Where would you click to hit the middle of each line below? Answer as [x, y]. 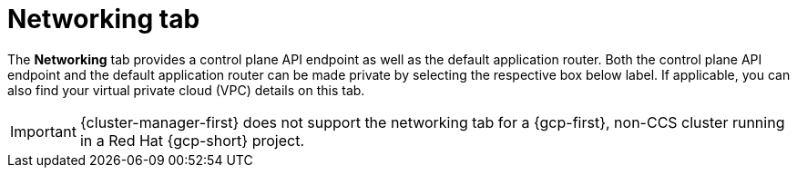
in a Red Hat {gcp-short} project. [192, 140]
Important [43, 131]
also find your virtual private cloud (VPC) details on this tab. [186, 90]
